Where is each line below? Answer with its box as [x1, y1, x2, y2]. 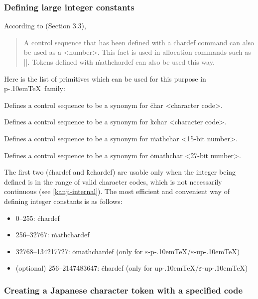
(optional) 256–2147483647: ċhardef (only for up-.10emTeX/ [15, 263, 199, 273]
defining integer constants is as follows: [4, 196, 123, 206]
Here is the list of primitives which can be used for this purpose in [4, 73, 206, 84]
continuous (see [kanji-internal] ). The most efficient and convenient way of [4, 186, 230, 197]
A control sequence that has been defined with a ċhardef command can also [23, 37, 255, 47]
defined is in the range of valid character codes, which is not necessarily [4, 176, 222, 187]
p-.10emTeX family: [4, 83, 65, 94]
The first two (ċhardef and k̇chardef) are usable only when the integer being [4, 167, 236, 177]
